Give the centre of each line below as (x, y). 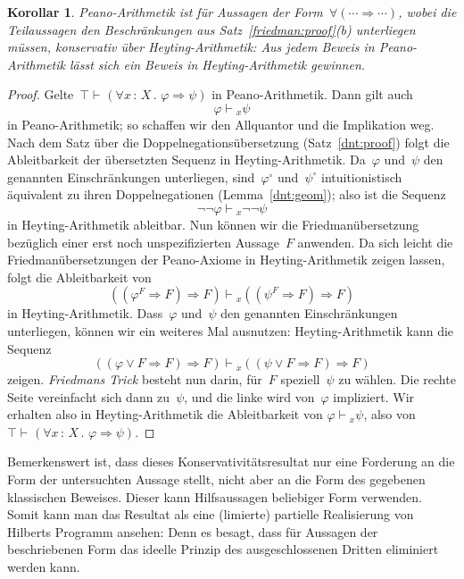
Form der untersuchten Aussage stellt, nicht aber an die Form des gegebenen (216, 479)
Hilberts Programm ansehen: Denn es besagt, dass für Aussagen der (193, 531)
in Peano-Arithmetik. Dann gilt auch (312, 94)
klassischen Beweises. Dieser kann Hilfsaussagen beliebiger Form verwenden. (215, 496)
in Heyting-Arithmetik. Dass (85, 313)
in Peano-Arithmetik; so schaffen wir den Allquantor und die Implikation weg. (221, 124)
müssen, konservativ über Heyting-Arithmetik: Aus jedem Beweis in (191, 47)
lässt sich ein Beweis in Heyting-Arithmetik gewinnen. (217, 64)
